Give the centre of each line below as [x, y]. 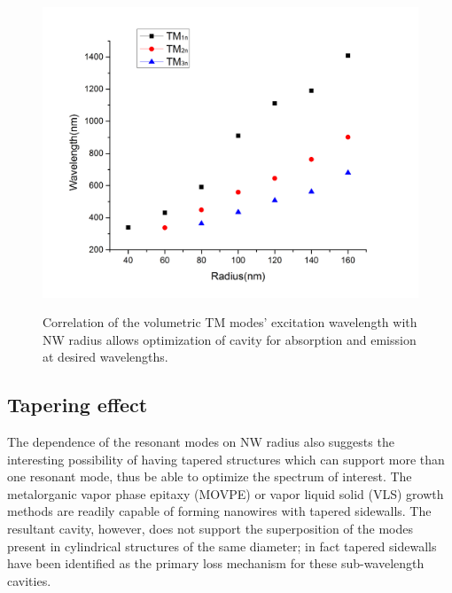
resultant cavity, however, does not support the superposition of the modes [210, 529]
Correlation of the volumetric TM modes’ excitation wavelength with [230, 322]
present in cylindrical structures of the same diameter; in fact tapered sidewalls [222, 546]
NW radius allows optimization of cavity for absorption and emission [230, 339]
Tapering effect [78, 405]
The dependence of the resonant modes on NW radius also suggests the [201, 442]
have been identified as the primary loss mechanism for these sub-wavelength [216, 563]
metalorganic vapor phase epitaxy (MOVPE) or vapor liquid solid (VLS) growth [226, 493]
